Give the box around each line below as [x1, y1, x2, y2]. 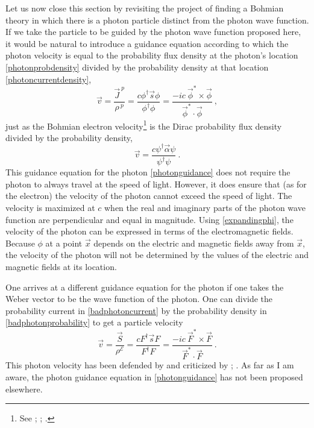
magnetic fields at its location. [5, 260, 117, 272]
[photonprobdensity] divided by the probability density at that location [5, 60, 269, 73]
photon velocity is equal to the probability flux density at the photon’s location [5, 49, 298, 61]
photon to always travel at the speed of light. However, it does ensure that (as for [5, 177, 307, 190]
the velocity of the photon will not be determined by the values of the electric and [5, 248, 309, 261]
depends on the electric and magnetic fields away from [93, 236, 294, 249]
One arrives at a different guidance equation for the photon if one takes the [5, 280, 284, 293]
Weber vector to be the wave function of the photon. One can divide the [5, 292, 273, 305]
